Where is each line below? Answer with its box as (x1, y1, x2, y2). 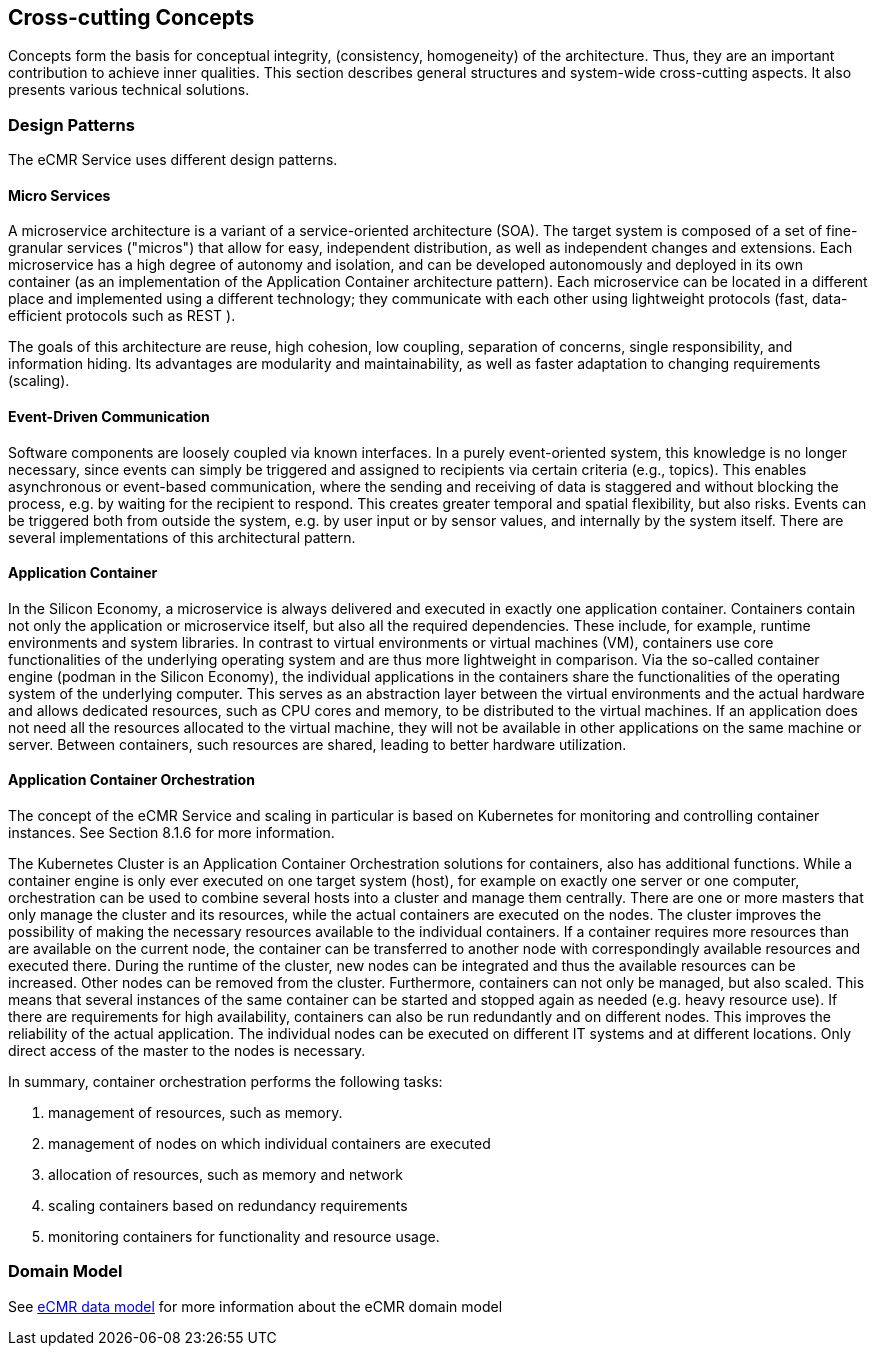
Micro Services (8, 186, 111, 204)
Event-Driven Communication (8, 408, 210, 425)
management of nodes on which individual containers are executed (48, 1135, 491, 1153)
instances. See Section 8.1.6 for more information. (8, 824, 335, 842)
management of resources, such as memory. (48, 1104, 343, 1122)
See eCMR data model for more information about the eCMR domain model (8, 1297, 503, 1315)
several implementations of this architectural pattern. (8, 528, 356, 546)
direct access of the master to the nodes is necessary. (8, 1042, 366, 1060)
